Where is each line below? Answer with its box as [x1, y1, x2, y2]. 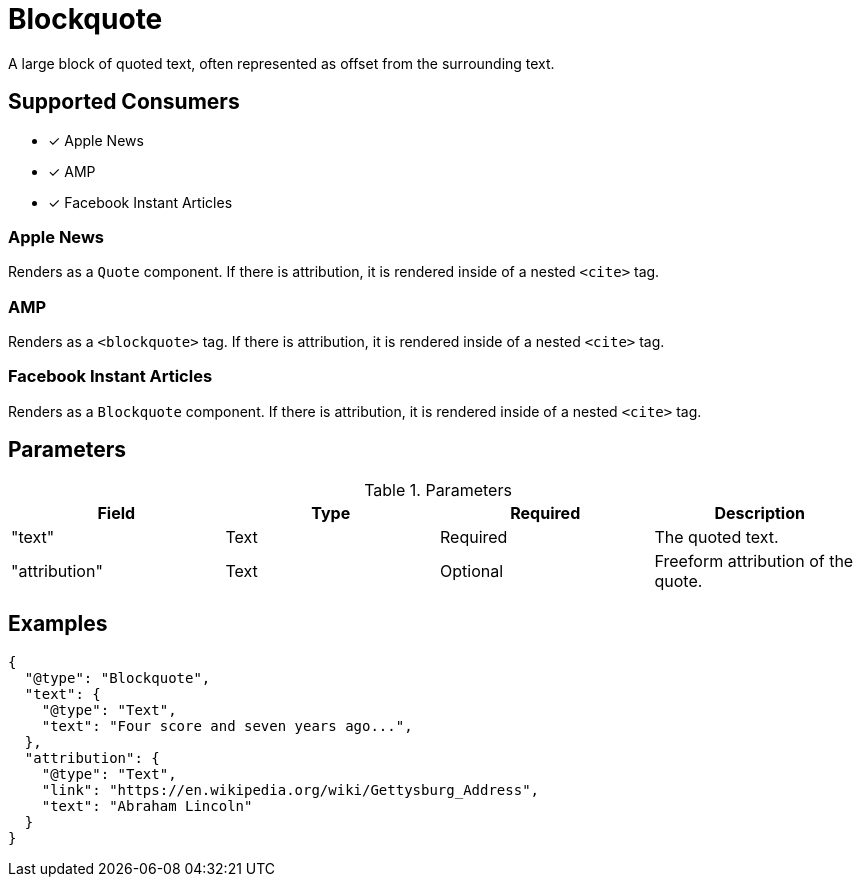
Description [714, 502, 805, 523]
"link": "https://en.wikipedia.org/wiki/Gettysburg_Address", [41, 781, 540, 798]
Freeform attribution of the [654, 550, 854, 571]
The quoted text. [654, 526, 779, 547]
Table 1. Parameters [364, 479, 512, 500]
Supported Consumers [8, 89, 240, 115]
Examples [8, 611, 108, 637]
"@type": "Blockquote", [24, 669, 211, 686]
